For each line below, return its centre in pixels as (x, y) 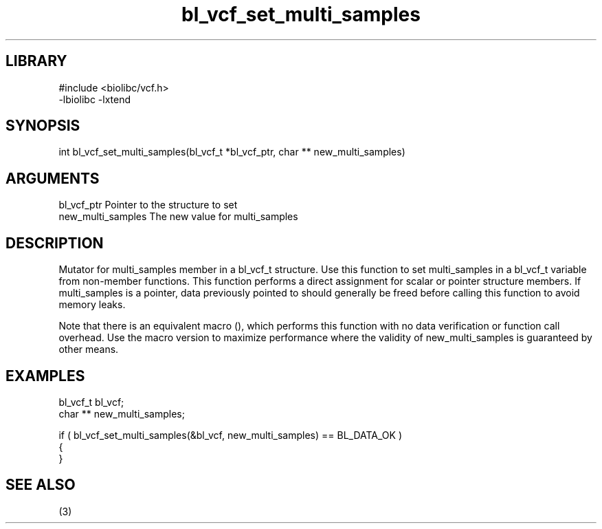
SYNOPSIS (43, 126)
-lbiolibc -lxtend (95, 99)
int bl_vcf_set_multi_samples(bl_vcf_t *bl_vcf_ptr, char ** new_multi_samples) (232, 152)
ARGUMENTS (53, 178)
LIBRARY (36, 61)
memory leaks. (92, 305)
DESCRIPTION (55, 243)
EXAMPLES (45, 376)
